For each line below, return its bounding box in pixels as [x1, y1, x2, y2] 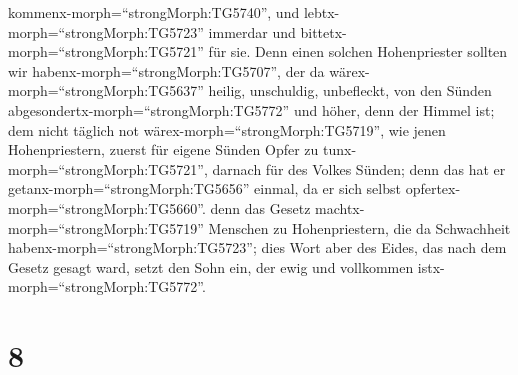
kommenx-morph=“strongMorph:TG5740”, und [8, 2, 300, 22]
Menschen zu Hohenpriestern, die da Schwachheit [208, 217, 511, 238]
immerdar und [208, 21, 296, 42]
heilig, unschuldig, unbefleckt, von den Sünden [208, 80, 492, 101]
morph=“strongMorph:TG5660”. [8, 197, 206, 218]
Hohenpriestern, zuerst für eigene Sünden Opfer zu [8, 139, 319, 160]
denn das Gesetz [210, 197, 311, 218]
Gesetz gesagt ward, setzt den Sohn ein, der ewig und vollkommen [8, 256, 414, 277]
